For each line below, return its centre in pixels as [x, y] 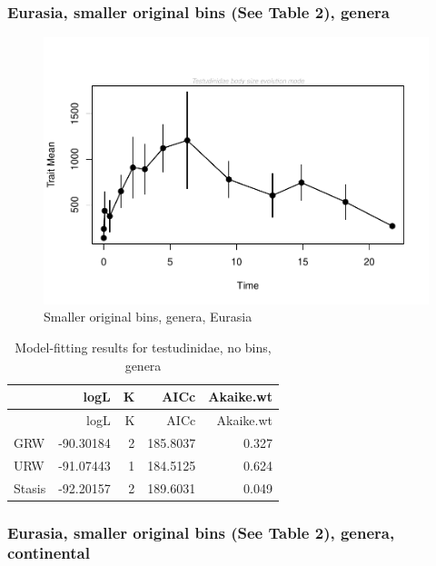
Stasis [30, 487]
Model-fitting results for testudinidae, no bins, [143, 347]
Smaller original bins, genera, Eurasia [148, 317]
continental [49, 553]
